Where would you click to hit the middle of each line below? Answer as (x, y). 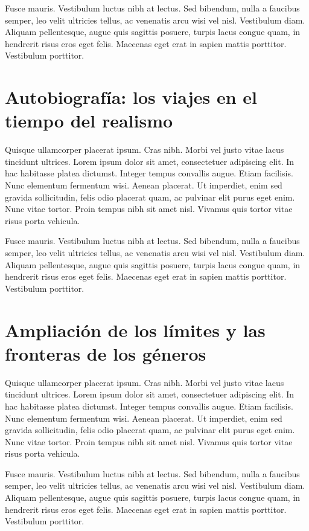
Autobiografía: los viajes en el (131, 97)
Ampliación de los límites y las (135, 330)
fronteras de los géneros (106, 353)
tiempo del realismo (89, 121)
